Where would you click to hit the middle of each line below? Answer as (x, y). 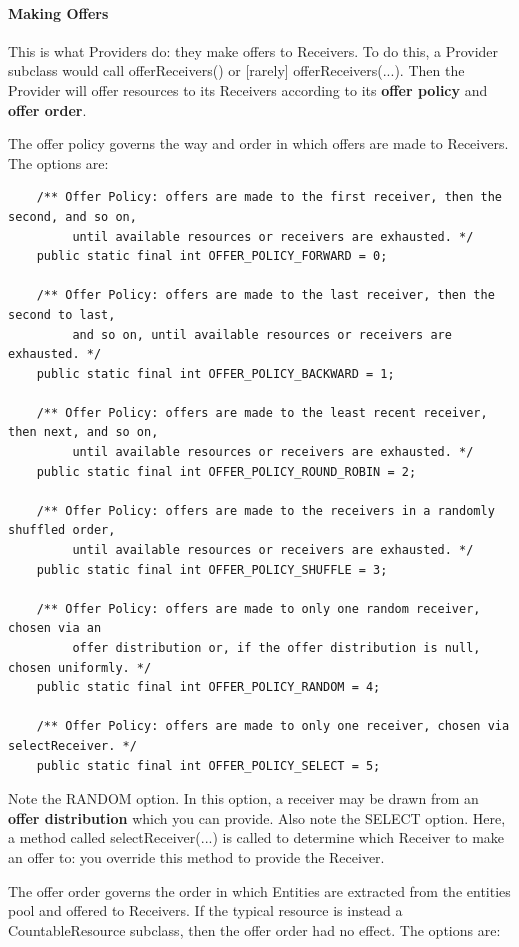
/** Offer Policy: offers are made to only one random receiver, (258, 608)
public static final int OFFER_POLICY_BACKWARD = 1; (215, 373)
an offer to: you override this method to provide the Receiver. (196, 856)
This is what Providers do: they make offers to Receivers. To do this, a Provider (253, 50)
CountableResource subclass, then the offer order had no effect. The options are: (254, 929)
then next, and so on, (83, 432)
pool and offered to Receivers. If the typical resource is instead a (205, 910)
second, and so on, (72, 216)
